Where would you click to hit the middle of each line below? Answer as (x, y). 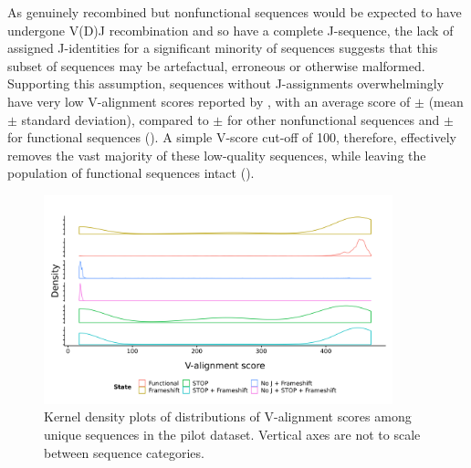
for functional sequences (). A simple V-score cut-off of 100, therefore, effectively (232, 137)
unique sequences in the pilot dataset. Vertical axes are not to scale (232, 434)
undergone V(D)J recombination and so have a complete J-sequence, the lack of (230, 30)
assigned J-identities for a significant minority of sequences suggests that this (223, 48)
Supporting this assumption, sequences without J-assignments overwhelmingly (226, 83)
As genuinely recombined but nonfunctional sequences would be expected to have (235, 12)
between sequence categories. (124, 452)
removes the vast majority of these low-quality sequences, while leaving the (217, 155)
